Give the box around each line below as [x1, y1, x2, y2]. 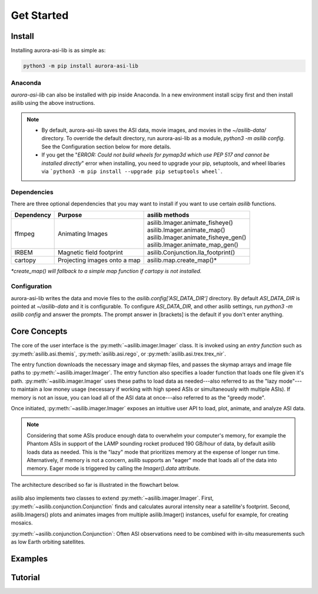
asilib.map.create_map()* [147, 256, 217, 264]
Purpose [58, 211, 82, 219]
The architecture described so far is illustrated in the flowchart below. [11, 481, 180, 488]
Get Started [11, 9, 69, 22]
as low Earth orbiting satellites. [11, 539, 85, 546]
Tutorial [11, 572, 41, 582]
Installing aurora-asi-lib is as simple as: [11, 47, 106, 54]
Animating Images [58, 230, 108, 238]
